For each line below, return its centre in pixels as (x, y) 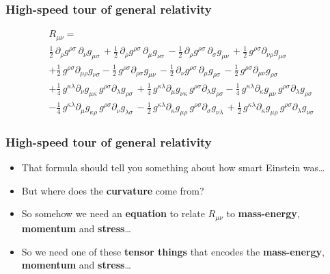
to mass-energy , (263, 213)
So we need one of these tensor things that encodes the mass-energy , (173, 251)
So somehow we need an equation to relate (113, 213)
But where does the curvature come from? (113, 190)
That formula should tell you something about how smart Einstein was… (173, 167)
